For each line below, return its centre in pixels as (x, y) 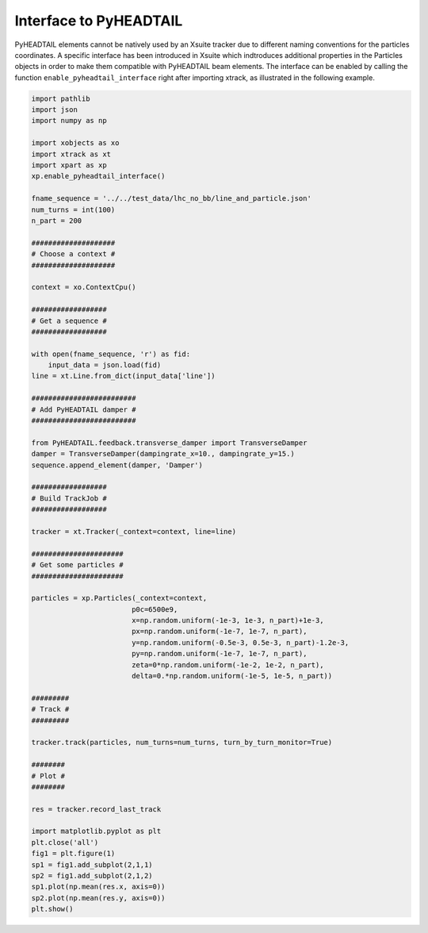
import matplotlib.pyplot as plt (96, 831)
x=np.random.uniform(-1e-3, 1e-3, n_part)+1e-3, (227, 620)
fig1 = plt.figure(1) (73, 854)
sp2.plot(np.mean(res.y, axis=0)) (98, 898)
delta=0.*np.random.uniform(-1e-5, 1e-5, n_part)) (232, 676)
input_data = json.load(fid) (105, 365)
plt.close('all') (65, 842)
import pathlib (61, 98)
